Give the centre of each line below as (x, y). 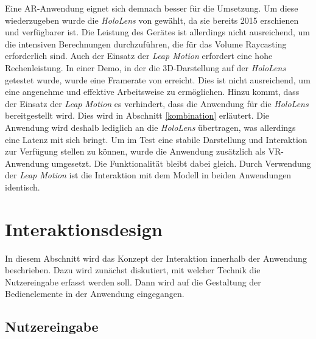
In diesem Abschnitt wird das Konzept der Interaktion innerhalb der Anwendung (156, 258)
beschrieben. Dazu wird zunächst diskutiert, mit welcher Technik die (133, 270)
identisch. (23, 187)
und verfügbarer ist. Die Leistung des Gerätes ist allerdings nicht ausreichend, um (157, 32)
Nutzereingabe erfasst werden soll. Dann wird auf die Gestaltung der (133, 281)
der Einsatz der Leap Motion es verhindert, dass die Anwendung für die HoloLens (157, 103)
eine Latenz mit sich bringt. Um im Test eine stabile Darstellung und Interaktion (156, 139)
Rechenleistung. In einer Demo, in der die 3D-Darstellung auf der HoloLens (146, 67)
